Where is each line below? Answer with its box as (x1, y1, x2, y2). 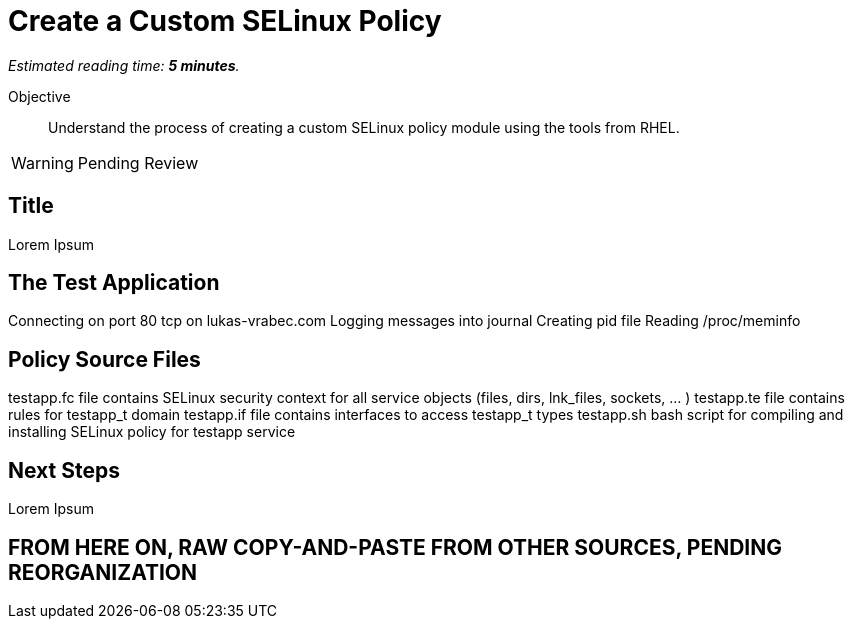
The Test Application (8, 270, 220, 296)
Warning (11, 152, 74, 173)
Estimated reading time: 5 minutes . (8, 56, 240, 74)
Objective (8, 87, 71, 105)
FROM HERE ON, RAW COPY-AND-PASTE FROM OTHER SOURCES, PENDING (8, 534, 782, 560)
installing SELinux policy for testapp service (8, 423, 296, 441)
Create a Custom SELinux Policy (8, 4, 442, 38)
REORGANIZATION (8, 559, 198, 585)
